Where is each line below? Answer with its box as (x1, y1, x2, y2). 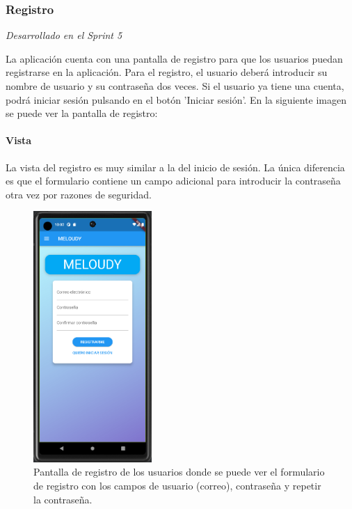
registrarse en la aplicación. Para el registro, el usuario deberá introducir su (6, 65, 328, 79)
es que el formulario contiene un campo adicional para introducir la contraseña (6, 173, 341, 188)
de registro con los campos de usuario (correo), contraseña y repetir (33, 478, 321, 492)
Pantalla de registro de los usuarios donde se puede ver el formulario (33, 464, 325, 479)
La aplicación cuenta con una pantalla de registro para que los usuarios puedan (6, 51, 343, 65)
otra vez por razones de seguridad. (6, 187, 152, 201)
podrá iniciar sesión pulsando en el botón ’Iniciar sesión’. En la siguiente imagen (6, 92, 347, 107)
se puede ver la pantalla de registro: (6, 106, 158, 120)
